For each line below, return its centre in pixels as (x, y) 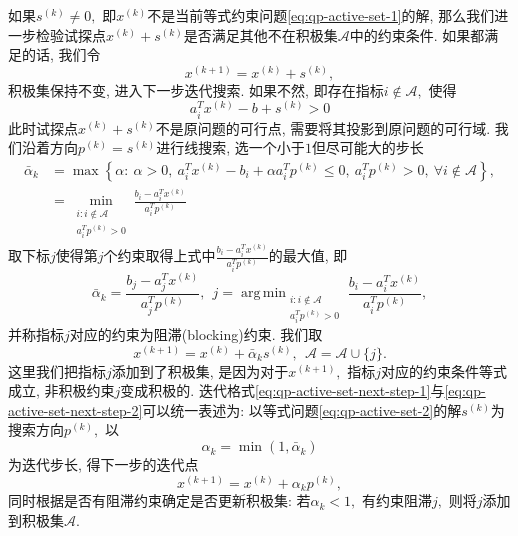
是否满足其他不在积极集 (260, 34)
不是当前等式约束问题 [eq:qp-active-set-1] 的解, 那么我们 (321, 15)
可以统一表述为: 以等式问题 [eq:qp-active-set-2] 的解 (302, 409)
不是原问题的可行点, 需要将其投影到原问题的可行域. (323, 127)
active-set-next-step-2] (75, 409)
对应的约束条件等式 (444, 370)
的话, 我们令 (61, 54)
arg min (263, 293)
